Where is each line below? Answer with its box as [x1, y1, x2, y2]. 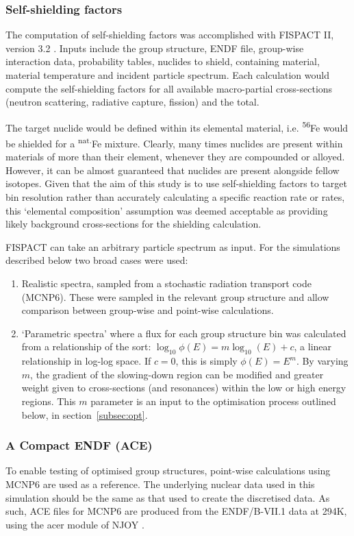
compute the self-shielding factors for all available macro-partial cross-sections [5, 81, 333, 95]
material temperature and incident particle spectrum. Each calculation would [5, 68, 329, 82]
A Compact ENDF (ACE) [5, 437, 153, 454]
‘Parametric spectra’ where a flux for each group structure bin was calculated [21, 326, 346, 340]
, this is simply [175, 354, 238, 368]
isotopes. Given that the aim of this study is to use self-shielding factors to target [5, 176, 348, 191]
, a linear [294, 339, 332, 354]
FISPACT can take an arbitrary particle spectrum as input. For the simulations [5, 239, 340, 254]
